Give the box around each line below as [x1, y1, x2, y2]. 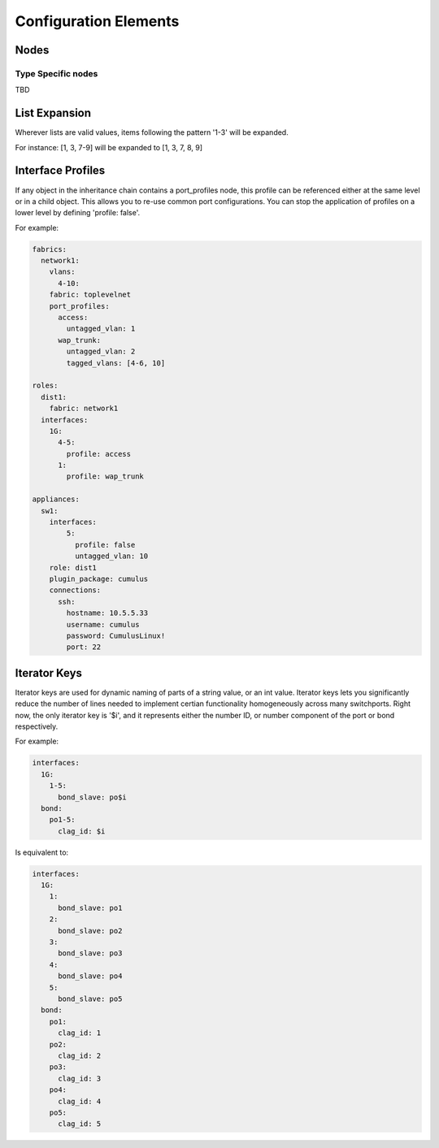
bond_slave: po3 [58, 949, 123, 958]
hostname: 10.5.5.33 [66, 609, 149, 617]
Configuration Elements [15, 12, 180, 30]
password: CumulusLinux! [66, 630, 166, 640]
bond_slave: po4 [58, 972, 123, 981]
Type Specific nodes [15, 67, 98, 79]
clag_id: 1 [58, 1029, 102, 1038]
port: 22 [66, 643, 102, 652]
